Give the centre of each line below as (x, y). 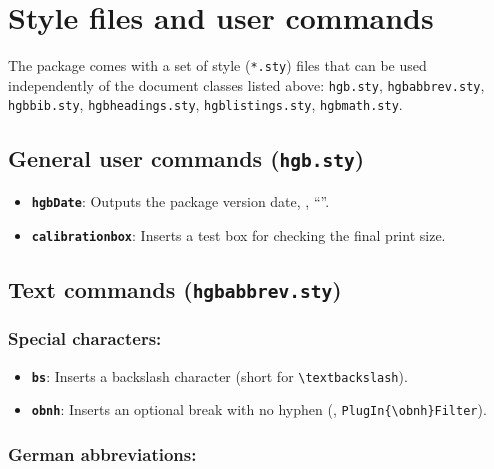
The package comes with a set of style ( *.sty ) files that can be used (217, 65)
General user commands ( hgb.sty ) (186, 158)
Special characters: (85, 338)
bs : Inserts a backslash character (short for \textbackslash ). (219, 375)
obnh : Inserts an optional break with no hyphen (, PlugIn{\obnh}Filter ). (259, 409)
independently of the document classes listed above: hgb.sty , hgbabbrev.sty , (246, 84)
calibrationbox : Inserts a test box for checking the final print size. (238, 234)
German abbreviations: (102, 454)
